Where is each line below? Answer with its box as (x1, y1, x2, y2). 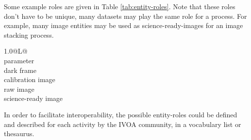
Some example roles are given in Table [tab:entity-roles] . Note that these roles (4, 1, 235, 11)
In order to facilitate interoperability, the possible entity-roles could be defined (4, 109, 237, 119)
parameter (4, 55, 34, 65)
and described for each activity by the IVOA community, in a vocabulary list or (4, 119, 241, 129)
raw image (4, 84, 34, 94)
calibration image (4, 74, 55, 84)
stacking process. (4, 29, 54, 40)
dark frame (4, 65, 36, 75)
